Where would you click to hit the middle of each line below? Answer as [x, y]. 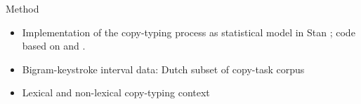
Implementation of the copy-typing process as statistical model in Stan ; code [189, 32]
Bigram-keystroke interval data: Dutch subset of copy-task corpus [163, 69]
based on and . [54, 46]
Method [22, 8]
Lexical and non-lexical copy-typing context [116, 92]
